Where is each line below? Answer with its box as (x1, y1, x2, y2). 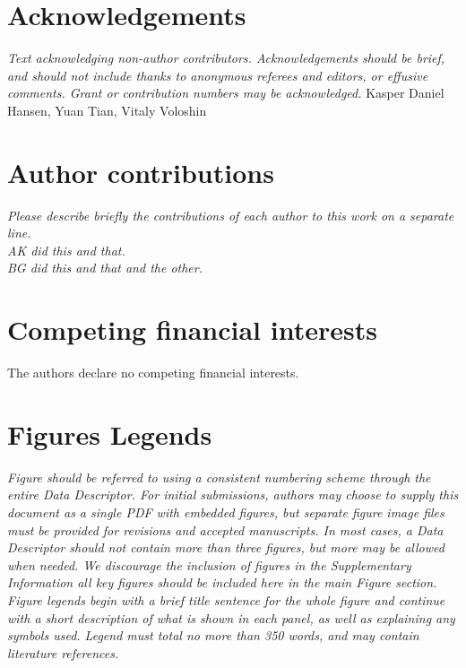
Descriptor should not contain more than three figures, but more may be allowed (7, 538, 444, 557)
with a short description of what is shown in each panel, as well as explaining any (7, 608, 455, 627)
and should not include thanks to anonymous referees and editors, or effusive (7, 65, 428, 84)
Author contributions (7, 153, 274, 190)
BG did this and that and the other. (7, 258, 203, 277)
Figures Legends (7, 415, 212, 452)
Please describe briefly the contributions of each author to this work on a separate (7, 205, 454, 224)
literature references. (7, 643, 119, 662)
